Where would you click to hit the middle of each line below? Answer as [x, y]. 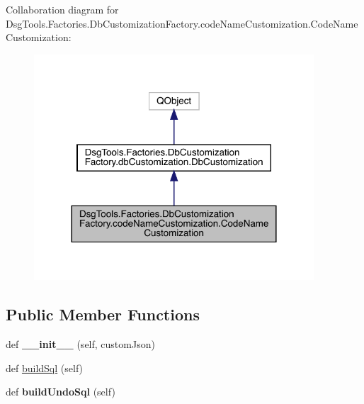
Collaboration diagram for [62, 9]
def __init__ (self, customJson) [80, 344]
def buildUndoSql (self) [61, 392]
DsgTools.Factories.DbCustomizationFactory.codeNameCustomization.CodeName [182, 23]
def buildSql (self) [45, 367]
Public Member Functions [103, 314]
